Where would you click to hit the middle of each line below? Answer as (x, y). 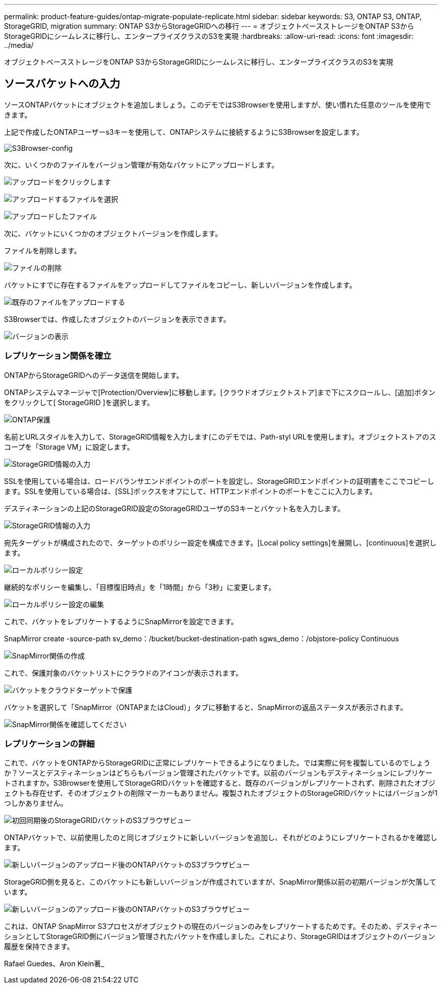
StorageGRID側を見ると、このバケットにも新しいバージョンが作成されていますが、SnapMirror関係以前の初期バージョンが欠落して (220, 882)
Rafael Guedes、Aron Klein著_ (54, 964)
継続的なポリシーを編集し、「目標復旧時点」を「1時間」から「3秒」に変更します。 (140, 587)
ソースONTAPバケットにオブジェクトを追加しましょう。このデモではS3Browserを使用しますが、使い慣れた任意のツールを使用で (218, 104)
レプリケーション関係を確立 (58, 356)
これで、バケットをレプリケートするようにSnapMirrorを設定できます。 (121, 621)
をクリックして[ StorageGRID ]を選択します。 (79, 402)
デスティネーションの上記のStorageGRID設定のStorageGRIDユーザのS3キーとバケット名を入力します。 (174, 508)
